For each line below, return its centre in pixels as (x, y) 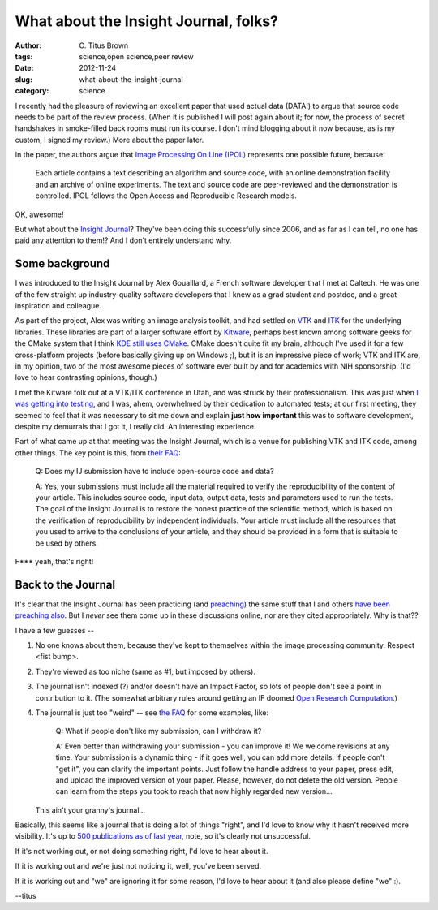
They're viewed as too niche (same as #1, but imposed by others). (145, 671)
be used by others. (67, 543)
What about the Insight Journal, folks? (147, 21)
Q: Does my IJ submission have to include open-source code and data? (155, 472)
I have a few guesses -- (55, 630)
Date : (24, 68)
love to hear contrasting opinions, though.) (86, 377)
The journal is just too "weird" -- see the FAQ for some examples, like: (152, 712)
